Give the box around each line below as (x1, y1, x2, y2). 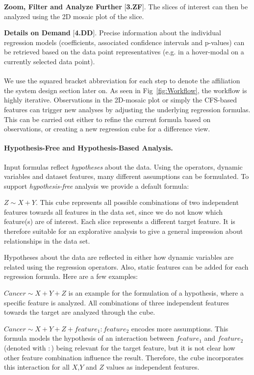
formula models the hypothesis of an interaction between (4, 333, 174, 343)
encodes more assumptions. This (131, 323, 229, 333)
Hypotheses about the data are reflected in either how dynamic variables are (4, 252, 234, 262)
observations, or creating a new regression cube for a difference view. (4, 124, 210, 134)
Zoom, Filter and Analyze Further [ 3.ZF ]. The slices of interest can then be (4, 1, 248, 11)
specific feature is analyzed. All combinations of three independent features (4, 297, 229, 307)
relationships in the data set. (4, 235, 90, 246)
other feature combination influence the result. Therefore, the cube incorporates (4, 352, 244, 362)
